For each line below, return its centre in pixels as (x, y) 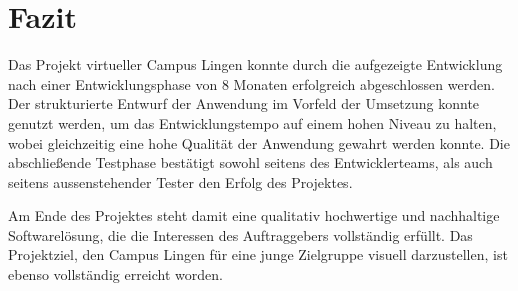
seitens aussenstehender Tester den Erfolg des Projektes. (180, 181)
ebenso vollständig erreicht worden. (115, 274)
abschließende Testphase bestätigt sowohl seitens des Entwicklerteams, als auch (250, 162)
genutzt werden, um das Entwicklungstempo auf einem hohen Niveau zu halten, (252, 122)
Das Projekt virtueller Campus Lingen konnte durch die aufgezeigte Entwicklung (255, 64)
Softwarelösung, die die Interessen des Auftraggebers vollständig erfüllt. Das (240, 234)
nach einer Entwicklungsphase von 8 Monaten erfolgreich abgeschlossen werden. (251, 83)
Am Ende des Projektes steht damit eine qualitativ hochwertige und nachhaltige (254, 215)
